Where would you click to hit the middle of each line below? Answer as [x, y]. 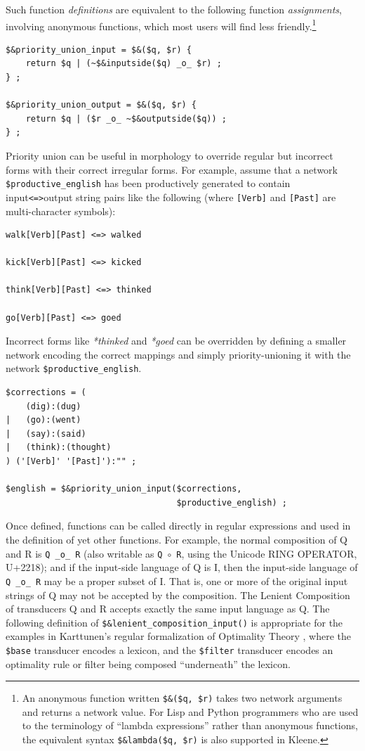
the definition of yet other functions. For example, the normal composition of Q [177, 540]
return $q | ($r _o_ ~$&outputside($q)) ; [126, 118]
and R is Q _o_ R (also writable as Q [84, 553]
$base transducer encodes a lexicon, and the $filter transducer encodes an [170, 649]
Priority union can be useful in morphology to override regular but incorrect [170, 155]
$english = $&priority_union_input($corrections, [124, 489]
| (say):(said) [46, 434]
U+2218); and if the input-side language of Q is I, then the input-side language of [182, 567]
